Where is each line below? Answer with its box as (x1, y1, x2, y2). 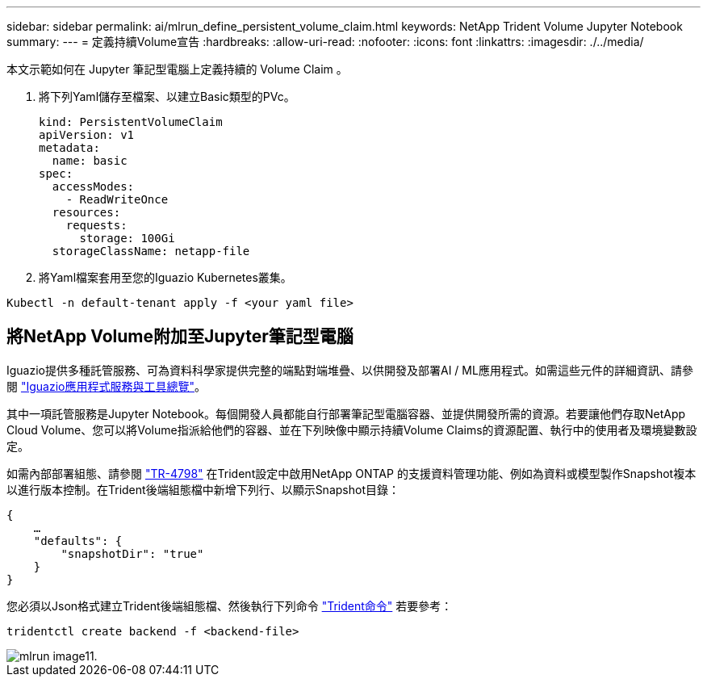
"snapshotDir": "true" (61, 547, 204, 560)
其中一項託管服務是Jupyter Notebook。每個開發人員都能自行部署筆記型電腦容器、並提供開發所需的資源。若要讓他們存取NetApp (6, 406, 686, 421)
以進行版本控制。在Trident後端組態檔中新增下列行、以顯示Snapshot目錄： (6, 482, 400, 497)
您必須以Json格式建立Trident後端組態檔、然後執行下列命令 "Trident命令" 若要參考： (6, 598, 453, 613)
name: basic (52, 154, 128, 167)
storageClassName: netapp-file (52, 245, 250, 258)
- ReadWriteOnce (65, 193, 169, 206)
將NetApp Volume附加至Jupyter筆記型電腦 (6, 326, 353, 347)
